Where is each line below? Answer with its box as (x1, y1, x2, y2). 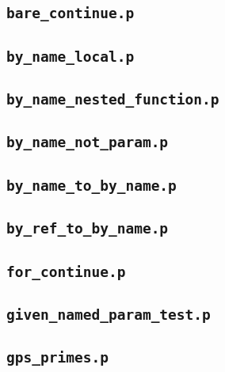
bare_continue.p (6, 5, 135, 22)
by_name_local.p (6, 47, 135, 65)
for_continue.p (6, 263, 126, 280)
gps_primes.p (6, 349, 109, 366)
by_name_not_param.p (6, 134, 169, 151)
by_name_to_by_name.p (6, 177, 177, 194)
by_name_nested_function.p (6, 91, 219, 108)
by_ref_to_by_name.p (6, 220, 169, 237)
